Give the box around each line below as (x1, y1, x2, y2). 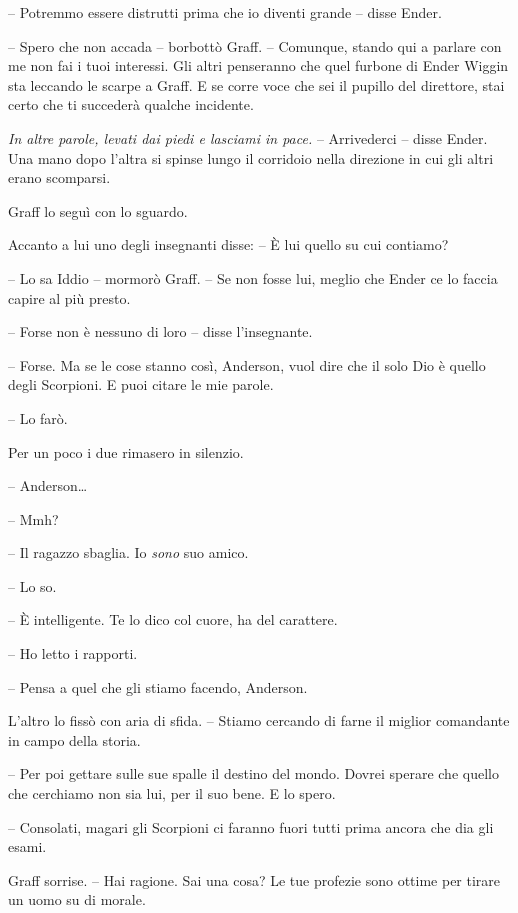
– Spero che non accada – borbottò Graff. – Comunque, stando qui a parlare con (8, 35, 502, 56)
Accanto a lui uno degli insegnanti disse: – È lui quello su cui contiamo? (8, 234, 449, 255)
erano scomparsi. (8, 167, 111, 188)
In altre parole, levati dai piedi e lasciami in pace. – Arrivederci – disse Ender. (8, 127, 488, 148)
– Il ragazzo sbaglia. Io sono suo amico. (8, 542, 249, 563)
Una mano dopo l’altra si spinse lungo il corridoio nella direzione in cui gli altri (8, 147, 494, 168)
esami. (8, 836, 47, 857)
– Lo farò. (8, 407, 68, 428)
